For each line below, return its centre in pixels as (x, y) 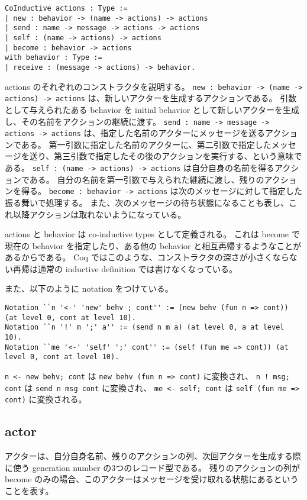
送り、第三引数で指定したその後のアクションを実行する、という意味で (166, 156)
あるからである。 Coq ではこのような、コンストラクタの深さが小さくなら (147, 257)
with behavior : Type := (54, 58)
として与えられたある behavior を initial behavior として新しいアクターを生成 (152, 109)
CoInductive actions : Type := (66, 8)
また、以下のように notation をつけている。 (89, 288)
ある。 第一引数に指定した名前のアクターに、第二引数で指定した (146, 144)
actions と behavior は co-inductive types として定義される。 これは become (147, 234)
